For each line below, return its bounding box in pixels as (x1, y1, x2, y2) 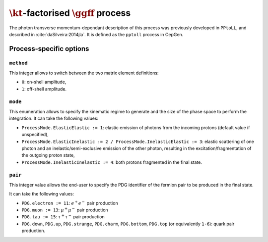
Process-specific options (9, 45, 89, 53)
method (9, 59, 28, 66)
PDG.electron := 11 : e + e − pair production (21, 199, 119, 206)
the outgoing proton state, (21, 152, 75, 158)
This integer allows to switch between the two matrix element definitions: (9, 70, 159, 76)
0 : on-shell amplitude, (21, 79, 67, 85)
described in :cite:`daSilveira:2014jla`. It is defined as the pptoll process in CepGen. (9, 31, 184, 37)
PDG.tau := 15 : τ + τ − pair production (21, 213, 105, 220)
